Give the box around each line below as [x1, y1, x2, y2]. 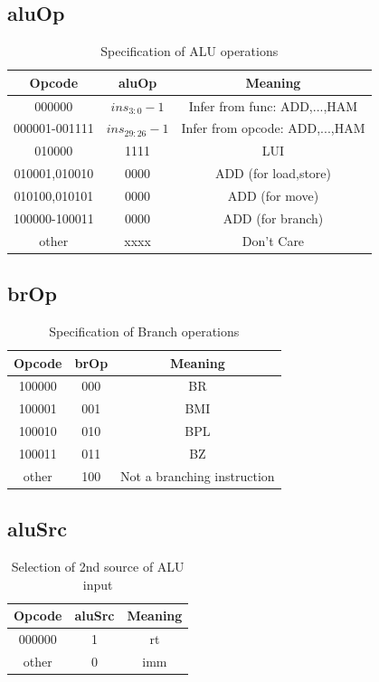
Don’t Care [242, 231, 305, 250]
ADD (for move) [227, 186, 319, 205]
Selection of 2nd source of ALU [11, 557, 185, 576]
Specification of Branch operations [49, 322, 240, 340]
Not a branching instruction [120, 466, 275, 485]
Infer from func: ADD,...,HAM [188, 96, 358, 115]
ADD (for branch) [223, 208, 324, 227]
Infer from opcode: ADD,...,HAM [181, 118, 365, 137]
